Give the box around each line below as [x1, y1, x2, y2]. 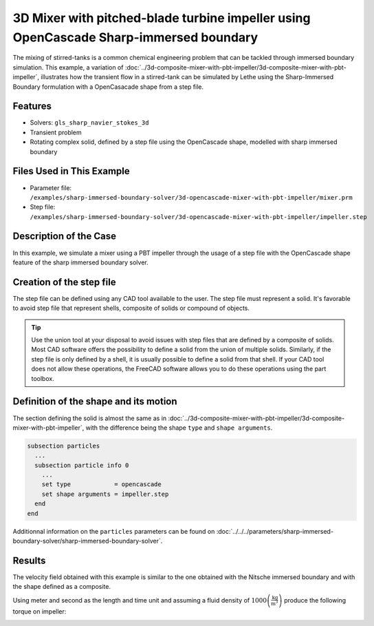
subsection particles [27, 441, 100, 450]
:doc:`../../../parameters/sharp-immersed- [216, 527, 333, 535]
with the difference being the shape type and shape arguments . [85, 424, 273, 432]
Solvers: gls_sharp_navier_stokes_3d [30, 118, 149, 127]
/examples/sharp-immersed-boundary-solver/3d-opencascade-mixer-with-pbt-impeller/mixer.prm [30, 194, 353, 201]
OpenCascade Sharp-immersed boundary [12, 30, 258, 45]
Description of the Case [12, 231, 117, 242]
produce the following [284, 596, 346, 604]
